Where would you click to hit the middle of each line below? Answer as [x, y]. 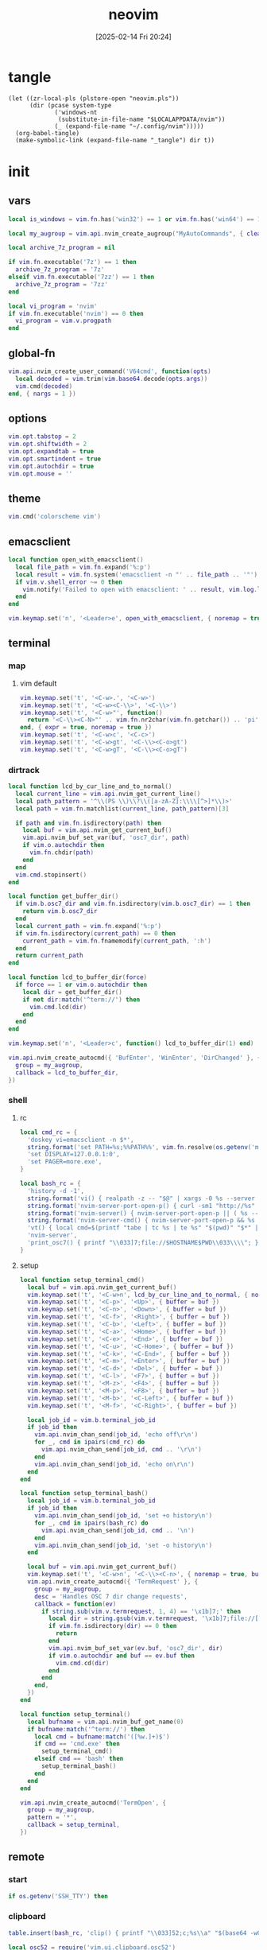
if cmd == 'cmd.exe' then [77, 1744]
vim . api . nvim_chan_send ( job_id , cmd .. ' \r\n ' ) [122, 1450]
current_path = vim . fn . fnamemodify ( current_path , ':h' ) [117, 941]
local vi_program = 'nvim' [53, 306]
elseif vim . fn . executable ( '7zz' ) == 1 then [81, 277]
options [28, 418]
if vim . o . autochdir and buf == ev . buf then [122, 1656]
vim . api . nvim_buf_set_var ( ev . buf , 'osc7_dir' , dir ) [136, 1648]
